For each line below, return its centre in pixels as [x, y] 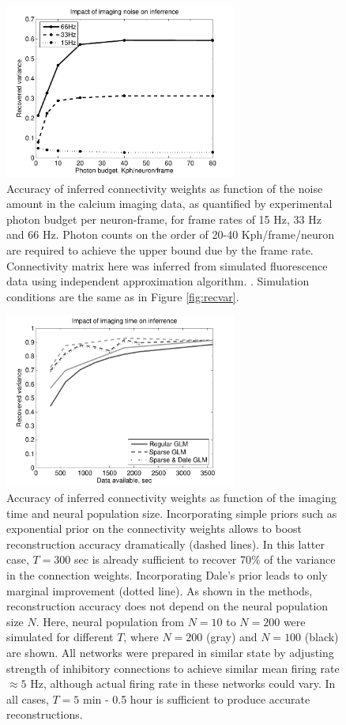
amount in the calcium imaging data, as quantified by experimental [169, 204]
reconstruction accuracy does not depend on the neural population [167, 606]
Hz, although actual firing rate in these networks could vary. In [183, 683]
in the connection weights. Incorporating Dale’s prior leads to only [167, 575]
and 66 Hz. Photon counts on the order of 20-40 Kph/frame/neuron [171, 234]
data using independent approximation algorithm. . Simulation [158, 281]
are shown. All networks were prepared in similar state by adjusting [170, 653]
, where [141, 637]
